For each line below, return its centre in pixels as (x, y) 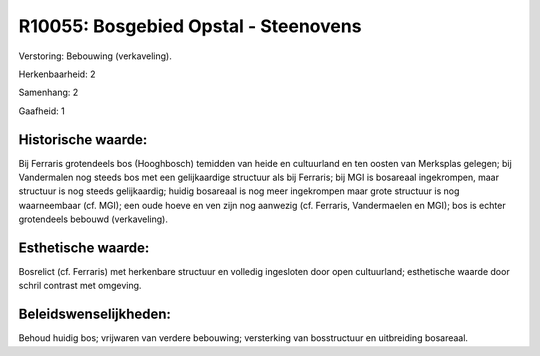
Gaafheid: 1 (41, 111)
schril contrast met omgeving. (80, 286)
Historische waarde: (83, 139)
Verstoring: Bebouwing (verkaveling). (95, 56)
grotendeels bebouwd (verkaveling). (93, 219)
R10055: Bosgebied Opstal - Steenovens (190, 26)
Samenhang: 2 (48, 92)
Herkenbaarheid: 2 (57, 74)
